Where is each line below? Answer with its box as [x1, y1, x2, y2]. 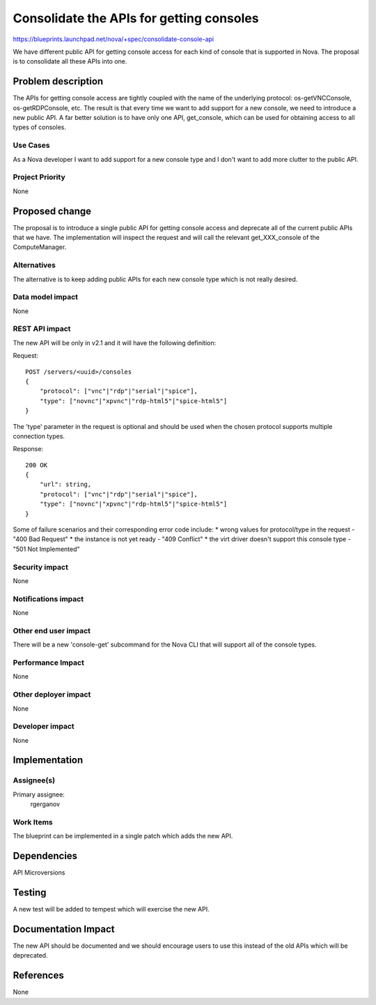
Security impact [13, 562, 69, 572]
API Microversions [13, 868, 65, 877]
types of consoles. [13, 123, 66, 132]
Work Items [13, 817, 53, 826]
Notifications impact [13, 594, 84, 603]
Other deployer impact [13, 690, 91, 700]
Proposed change [13, 205, 92, 217]
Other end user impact [13, 626, 91, 635]
